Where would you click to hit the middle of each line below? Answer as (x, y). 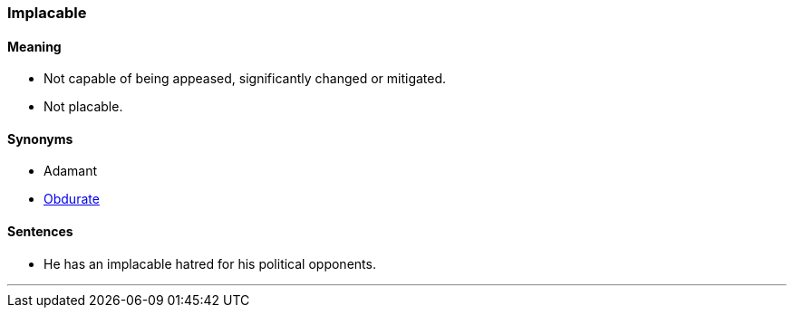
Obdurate (72, 199)
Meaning (34, 46)
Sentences (40, 232)
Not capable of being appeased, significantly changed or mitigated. (245, 79)
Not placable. (83, 107)
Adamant (71, 171)
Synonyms (40, 138)
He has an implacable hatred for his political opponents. (210, 263)
